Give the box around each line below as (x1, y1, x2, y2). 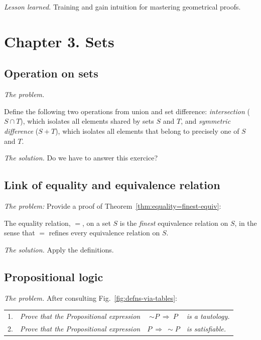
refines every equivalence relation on (49, 227, 160, 238)
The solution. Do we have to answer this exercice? (4, 152, 158, 163)
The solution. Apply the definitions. (4, 244, 114, 254)
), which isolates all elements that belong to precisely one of (55, 125, 239, 136)
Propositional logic (4, 269, 103, 284)
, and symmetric (181, 116, 231, 126)
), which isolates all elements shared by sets (20, 116, 154, 126)
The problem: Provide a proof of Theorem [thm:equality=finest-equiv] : (4, 200, 221, 211)
